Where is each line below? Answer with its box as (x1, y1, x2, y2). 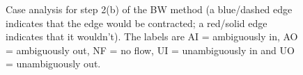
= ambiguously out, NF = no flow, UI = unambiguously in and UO (6, 42, 295, 57)
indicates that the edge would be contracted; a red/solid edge (6, 15, 267, 30)
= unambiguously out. (6, 56, 101, 71)
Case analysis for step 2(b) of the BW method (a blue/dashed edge (6, 2, 293, 16)
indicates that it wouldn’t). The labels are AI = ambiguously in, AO (6, 29, 298, 44)
